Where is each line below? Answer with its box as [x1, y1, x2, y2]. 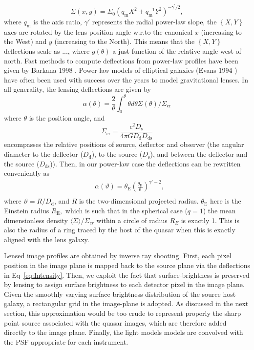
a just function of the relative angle [112, 46, 218, 56]
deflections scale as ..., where [4, 46, 90, 56]
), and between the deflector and [150, 149, 248, 159]
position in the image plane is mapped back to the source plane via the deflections [4, 260, 250, 270]
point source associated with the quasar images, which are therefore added [4, 317, 227, 328]
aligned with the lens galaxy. [4, 234, 89, 244]
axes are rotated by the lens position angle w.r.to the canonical [4, 26, 193, 37]
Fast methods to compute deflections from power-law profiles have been [24, 55, 238, 65]
